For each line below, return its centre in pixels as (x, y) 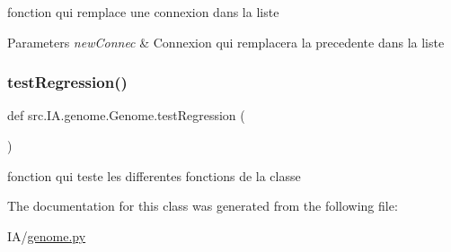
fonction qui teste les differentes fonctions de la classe (154, 175)
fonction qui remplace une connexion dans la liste (143, 12)
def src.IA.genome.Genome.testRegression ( (126, 115)
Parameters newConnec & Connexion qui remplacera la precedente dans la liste (226, 42)
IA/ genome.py (47, 235)
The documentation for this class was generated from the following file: (203, 206)
